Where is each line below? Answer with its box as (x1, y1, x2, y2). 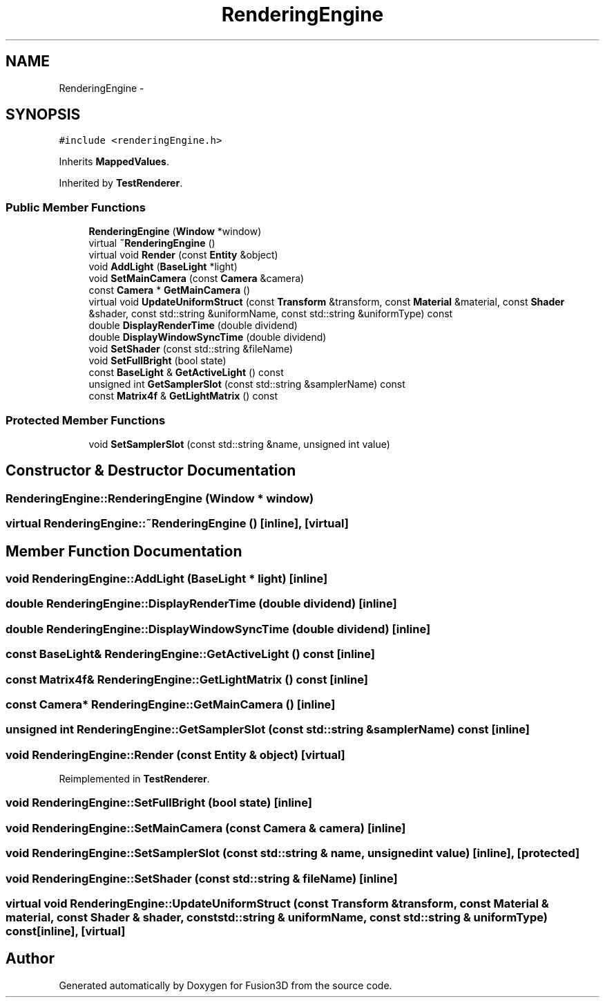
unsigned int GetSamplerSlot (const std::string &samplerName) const (88, 378, 405, 391)
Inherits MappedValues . (59, 156, 169, 168)
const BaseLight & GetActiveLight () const (88, 366, 284, 379)
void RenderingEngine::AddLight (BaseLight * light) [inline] (6, 572, 328, 585)
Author (6, 950, 55, 968)
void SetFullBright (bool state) (88, 355, 227, 367)
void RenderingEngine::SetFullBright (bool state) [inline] (6, 796, 312, 810)
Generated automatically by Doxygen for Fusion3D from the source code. (59, 979, 392, 991)
